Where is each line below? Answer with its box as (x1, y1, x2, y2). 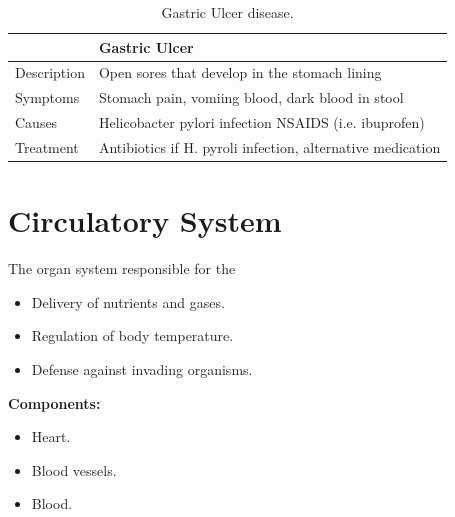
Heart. (31, 426, 71, 447)
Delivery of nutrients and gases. (31, 291, 225, 312)
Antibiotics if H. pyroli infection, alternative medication (98, 136, 441, 157)
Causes (15, 112, 58, 133)
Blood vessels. (31, 459, 117, 480)
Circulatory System (8, 200, 282, 241)
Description (15, 62, 85, 83)
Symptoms (15, 87, 80, 108)
